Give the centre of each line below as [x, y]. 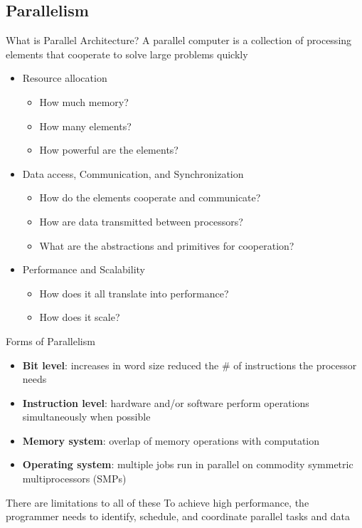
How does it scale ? [80, 317]
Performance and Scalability [84, 269]
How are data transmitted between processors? [141, 221]
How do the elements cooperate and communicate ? [150, 197]
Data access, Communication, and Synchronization [133, 173]
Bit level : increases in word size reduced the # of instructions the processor [190, 365]
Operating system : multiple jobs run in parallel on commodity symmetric [188, 464]
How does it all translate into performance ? [134, 293]
